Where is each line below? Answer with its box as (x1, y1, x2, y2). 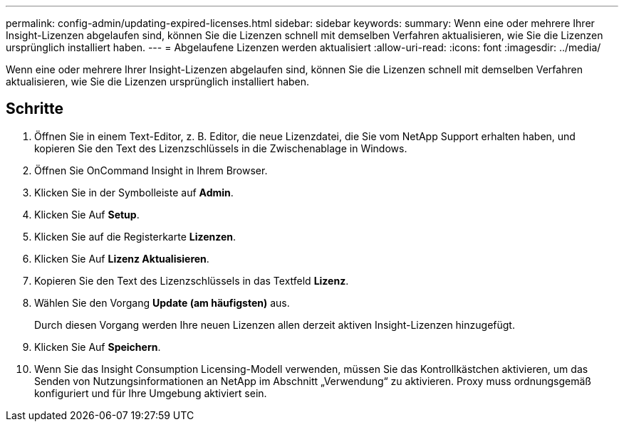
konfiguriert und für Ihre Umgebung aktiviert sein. (34, 386, 267, 399)
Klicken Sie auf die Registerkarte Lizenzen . (34, 230, 236, 243)
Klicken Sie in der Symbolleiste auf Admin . (34, 186, 234, 199)
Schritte (6, 100, 63, 118)
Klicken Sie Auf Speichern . (34, 340, 161, 353)
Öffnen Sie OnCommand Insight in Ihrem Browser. (34, 164, 268, 176)
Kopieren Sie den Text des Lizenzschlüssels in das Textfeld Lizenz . (34, 274, 349, 287)
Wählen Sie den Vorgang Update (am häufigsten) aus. (34, 296, 290, 309)
